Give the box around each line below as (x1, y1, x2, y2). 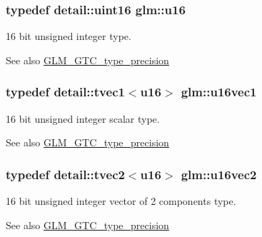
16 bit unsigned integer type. (6, 29, 131, 44)
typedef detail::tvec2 (6, 165, 125, 183)
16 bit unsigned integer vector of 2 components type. (6, 193, 236, 208)
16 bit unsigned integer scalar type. (6, 111, 160, 126)
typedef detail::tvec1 (6, 83, 125, 101)
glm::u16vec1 (181, 83, 257, 101)
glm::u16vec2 (181, 165, 257, 183)
